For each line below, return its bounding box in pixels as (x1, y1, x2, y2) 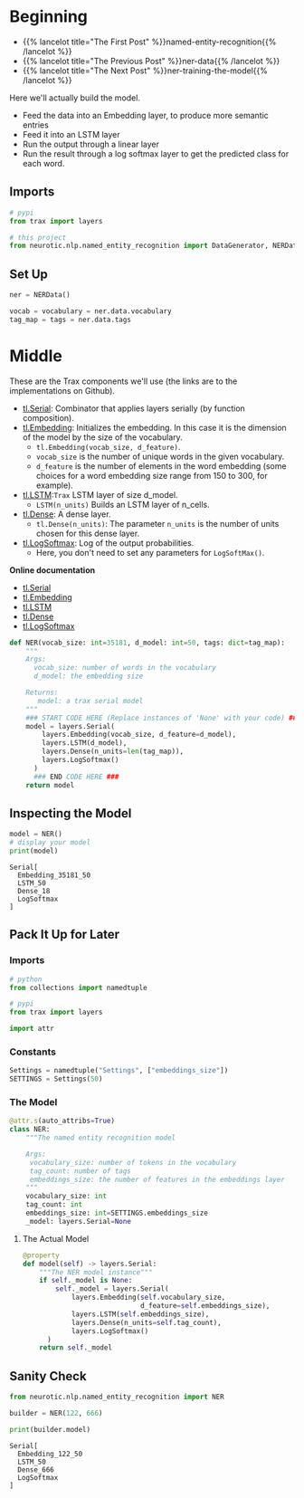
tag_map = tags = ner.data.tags (9, 315, 131, 324)
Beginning (9, 6, 89, 27)
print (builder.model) (9, 1425, 91, 1434)
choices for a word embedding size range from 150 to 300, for (35, 470, 269, 481)
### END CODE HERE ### (33, 772, 119, 781)
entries (22, 119, 50, 130)
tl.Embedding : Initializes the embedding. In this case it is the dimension (22, 422, 287, 433)
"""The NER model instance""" (39, 1267, 153, 1277)
